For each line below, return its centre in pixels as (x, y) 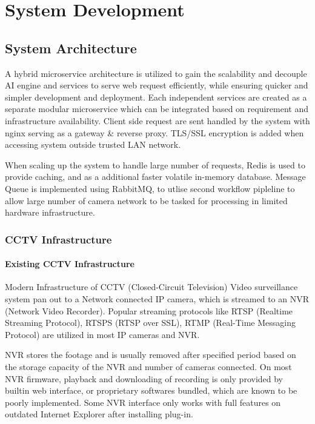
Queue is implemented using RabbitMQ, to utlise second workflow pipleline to (150, 188)
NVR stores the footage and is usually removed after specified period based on (151, 355)
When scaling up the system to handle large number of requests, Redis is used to (155, 164)
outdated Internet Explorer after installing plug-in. (99, 414)
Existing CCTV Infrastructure (70, 264)
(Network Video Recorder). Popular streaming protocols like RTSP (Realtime (149, 310)
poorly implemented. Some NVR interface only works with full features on (143, 402)
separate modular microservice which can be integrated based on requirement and (157, 109)
